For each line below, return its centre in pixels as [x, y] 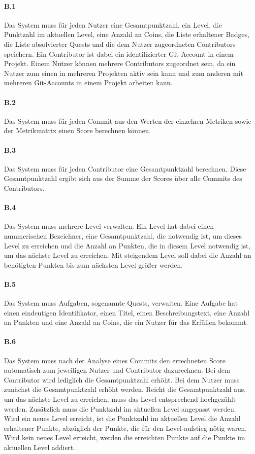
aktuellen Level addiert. [40, 447]
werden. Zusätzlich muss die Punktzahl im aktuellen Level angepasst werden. [120, 408]
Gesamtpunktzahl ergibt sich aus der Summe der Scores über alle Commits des [123, 178]
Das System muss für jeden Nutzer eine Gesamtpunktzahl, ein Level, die [113, 24]
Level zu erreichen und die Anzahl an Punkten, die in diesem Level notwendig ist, [127, 245]
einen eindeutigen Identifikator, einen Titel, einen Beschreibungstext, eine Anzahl [127, 312]
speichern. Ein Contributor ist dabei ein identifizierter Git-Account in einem [119, 53]
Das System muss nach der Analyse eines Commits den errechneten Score [115, 360]
